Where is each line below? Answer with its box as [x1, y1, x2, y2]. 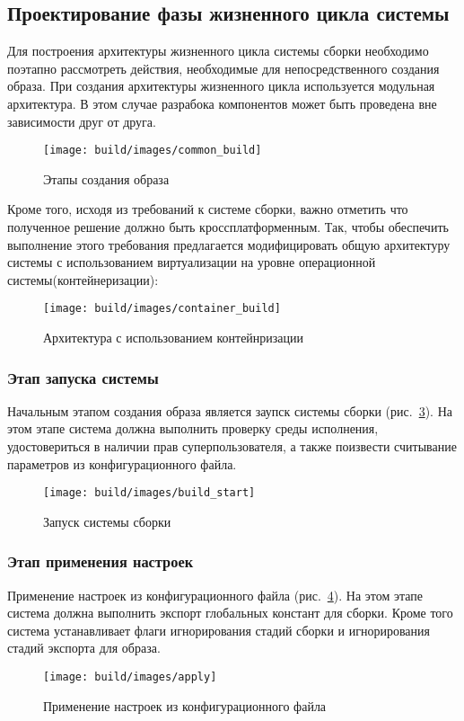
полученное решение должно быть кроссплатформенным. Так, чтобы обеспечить [7, 218, 449, 236]
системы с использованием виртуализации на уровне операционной [7, 253, 376, 271]
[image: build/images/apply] [43, 671, 217, 684]
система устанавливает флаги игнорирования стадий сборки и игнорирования [7, 620, 431, 639]
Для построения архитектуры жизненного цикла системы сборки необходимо [7, 41, 429, 60]
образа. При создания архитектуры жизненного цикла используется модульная [7, 76, 435, 95]
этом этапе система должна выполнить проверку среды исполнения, [7, 419, 379, 438]
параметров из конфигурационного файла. [7, 454, 237, 473]
